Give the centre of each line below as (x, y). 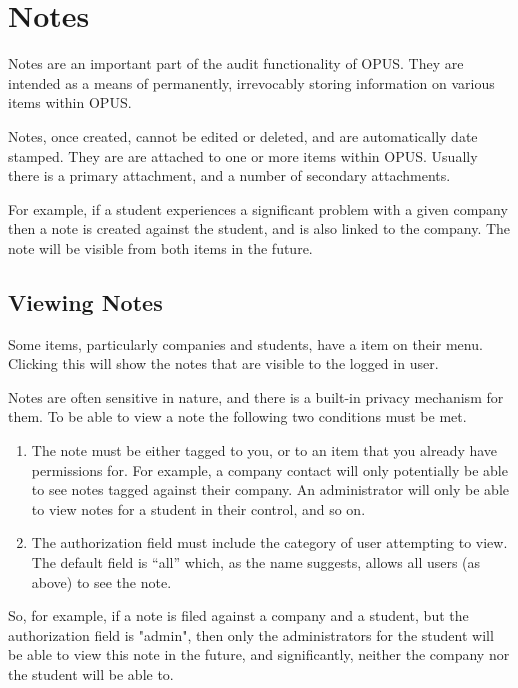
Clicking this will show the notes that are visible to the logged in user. (223, 363)
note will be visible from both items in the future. (160, 247)
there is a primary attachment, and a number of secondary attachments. (229, 175)
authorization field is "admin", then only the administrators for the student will (251, 634)
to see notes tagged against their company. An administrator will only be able (270, 489)
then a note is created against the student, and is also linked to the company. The (259, 228)
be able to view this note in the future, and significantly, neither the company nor (259, 654)
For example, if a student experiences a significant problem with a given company (258, 208)
